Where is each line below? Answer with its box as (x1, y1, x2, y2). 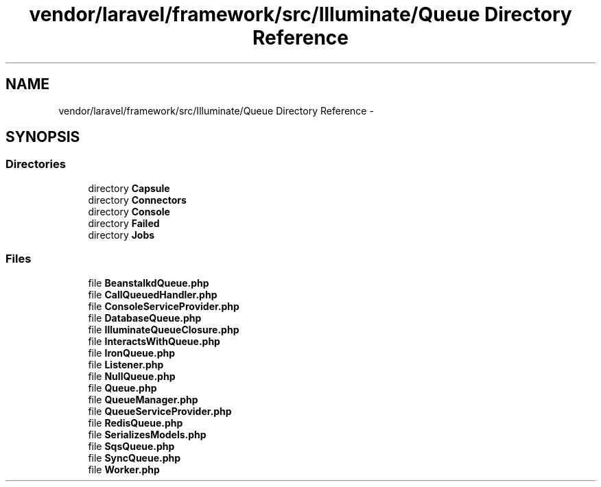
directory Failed (88, 217, 160, 229)
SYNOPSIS (5, 128, 80, 146)
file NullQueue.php (88, 370, 176, 382)
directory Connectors (88, 193, 187, 206)
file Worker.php (88, 463, 160, 475)
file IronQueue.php (88, 346, 176, 359)
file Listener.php (88, 358, 164, 370)
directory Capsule (88, 182, 170, 194)
